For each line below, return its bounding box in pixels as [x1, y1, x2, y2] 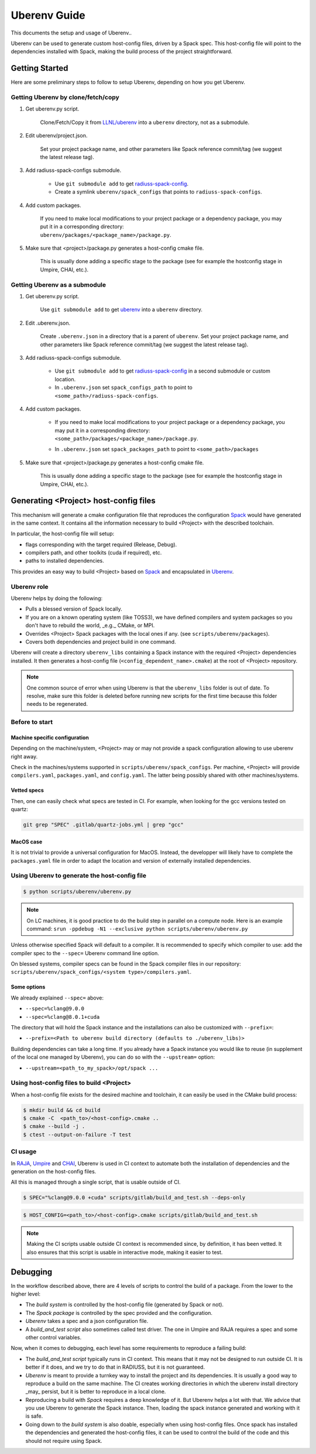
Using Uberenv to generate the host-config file [11, 871, 146, 880]
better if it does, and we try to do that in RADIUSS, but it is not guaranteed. [25, 1363, 205, 1371]
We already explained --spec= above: [11, 994, 104, 1001]
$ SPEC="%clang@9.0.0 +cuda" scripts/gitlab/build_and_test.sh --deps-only [23, 1194, 246, 1201]
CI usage [11, 1148, 37, 1156]
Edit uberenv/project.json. [25, 132, 88, 139]
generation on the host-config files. [11, 1168, 97, 1175]
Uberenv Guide [11, 9, 85, 22]
